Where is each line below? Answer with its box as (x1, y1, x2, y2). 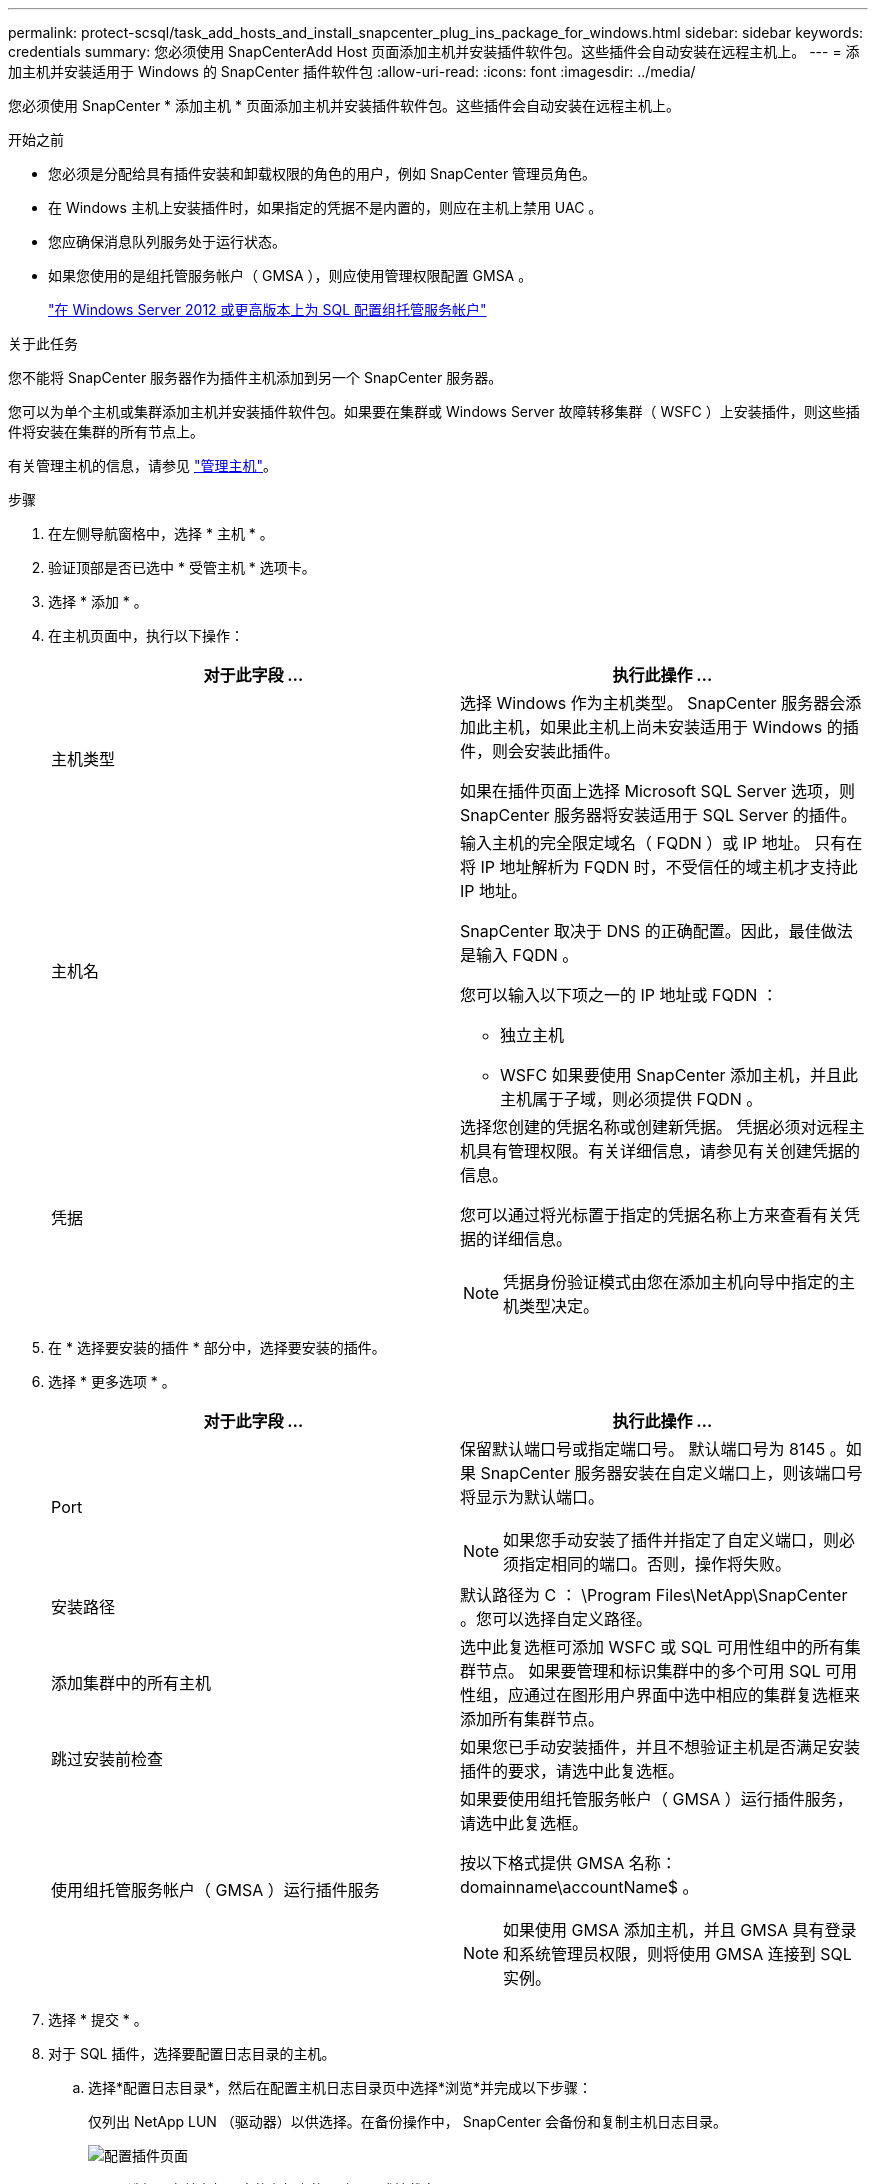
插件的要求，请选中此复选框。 (460, 1761, 685, 1781)
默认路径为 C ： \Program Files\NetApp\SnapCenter (460, 1585, 848, 1605)
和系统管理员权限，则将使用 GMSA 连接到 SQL (503, 1944, 852, 1964)
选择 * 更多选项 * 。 (48, 1373, 176, 1390)
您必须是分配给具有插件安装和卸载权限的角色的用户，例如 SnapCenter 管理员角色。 (48, 165, 597, 182)
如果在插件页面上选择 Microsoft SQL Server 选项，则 (460, 781, 855, 801)
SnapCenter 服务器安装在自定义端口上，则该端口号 (480, 1463, 863, 1483)
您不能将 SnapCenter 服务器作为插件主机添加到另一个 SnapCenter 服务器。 (8, 369, 503, 386)
